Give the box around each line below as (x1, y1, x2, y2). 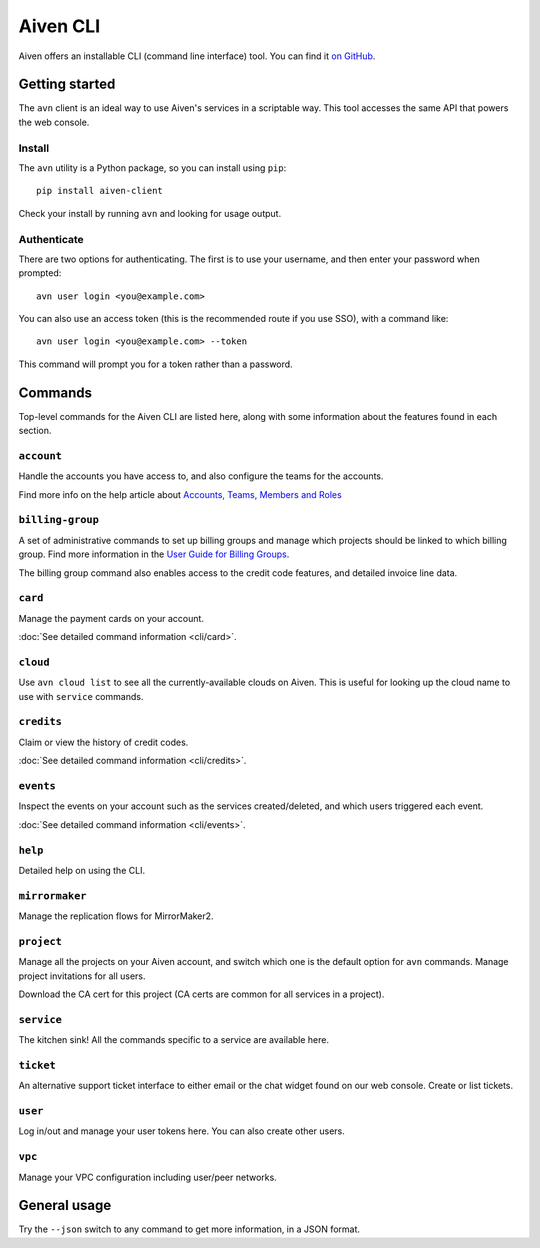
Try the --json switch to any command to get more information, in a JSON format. (18, 1223, 360, 1235)
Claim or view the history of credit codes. (18, 736, 189, 748)
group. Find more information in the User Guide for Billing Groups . (18, 548, 290, 560)
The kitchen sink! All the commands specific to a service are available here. (18, 1034, 330, 1046)
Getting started (18, 76, 116, 93)
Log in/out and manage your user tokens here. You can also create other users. (18, 1125, 345, 1137)
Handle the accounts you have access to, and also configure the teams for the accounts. (18, 470, 384, 482)
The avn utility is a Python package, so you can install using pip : (18, 161, 287, 174)
